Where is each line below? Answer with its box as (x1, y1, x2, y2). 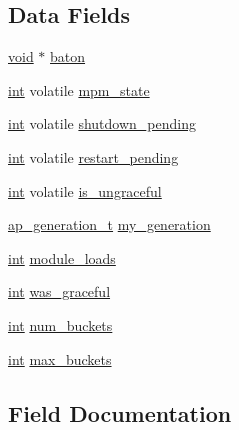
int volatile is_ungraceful (8, 180, 162, 201)
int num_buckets (8, 314, 113, 335)
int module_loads (8, 247, 116, 268)
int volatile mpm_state (8, 79, 150, 100)
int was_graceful (8, 281, 111, 302)
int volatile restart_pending (8, 146, 179, 167)
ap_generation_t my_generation (8, 214, 211, 235)
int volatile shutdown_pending (8, 113, 196, 134)
